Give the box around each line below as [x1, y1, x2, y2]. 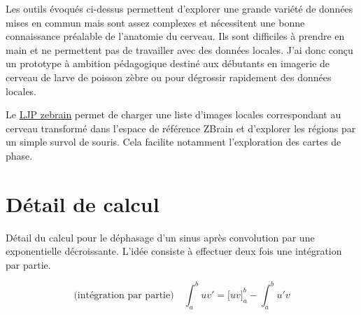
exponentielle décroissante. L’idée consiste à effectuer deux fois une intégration [6, 244, 342, 258]
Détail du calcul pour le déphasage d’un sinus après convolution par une [6, 230, 315, 244]
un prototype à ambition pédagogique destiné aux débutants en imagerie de [6, 56, 330, 71]
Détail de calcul [6, 189, 160, 218]
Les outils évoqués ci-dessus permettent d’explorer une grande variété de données [6, 1, 353, 15]
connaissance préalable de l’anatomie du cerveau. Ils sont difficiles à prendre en [6, 29, 345, 43]
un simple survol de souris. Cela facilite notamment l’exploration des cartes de [6, 134, 341, 149]
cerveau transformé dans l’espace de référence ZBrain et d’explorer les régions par [6, 120, 356, 135]
